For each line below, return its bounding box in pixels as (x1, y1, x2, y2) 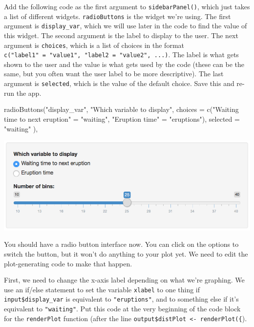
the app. (16, 87, 42, 98)
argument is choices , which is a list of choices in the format (4, 40, 184, 50)
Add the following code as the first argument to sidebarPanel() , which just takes (4, 1, 250, 11)
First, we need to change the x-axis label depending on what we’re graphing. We (4, 275, 245, 285)
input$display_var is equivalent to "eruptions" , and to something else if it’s (4, 294, 239, 304)
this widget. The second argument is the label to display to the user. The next (4, 30, 238, 40)
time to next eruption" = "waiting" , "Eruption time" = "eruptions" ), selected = (4, 113, 240, 124)
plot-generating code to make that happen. (4, 258, 132, 268)
